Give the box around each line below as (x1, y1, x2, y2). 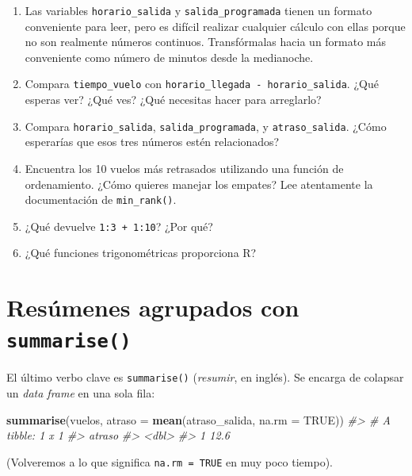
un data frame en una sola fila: (6, 385, 155, 401)
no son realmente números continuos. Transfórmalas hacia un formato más (25, 33, 387, 50)
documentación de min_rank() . (25, 191, 177, 208)
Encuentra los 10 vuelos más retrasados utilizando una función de (25, 159, 344, 176)
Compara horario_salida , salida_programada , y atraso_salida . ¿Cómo (25, 117, 387, 134)
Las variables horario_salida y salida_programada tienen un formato (25, 2, 372, 18)
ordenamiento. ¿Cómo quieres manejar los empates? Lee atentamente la (25, 175, 373, 192)
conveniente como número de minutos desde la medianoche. (25, 48, 314, 65)
